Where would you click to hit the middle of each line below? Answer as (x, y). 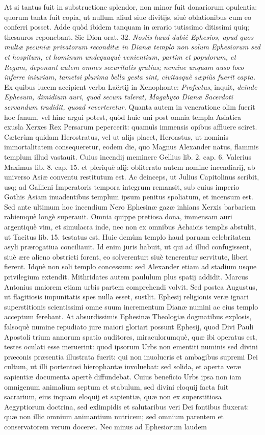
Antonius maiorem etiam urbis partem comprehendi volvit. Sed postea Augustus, (131, 286)
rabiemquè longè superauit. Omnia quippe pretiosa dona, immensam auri (118, 216)
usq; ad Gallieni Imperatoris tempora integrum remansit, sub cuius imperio (122, 186)
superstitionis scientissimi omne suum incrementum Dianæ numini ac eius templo (131, 306)
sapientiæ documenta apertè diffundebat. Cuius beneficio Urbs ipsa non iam (123, 376)
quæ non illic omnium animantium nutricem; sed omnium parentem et (114, 416)
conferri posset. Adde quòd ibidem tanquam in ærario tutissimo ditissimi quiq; (127, 27)
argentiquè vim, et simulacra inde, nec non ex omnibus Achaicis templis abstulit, (130, 227)
